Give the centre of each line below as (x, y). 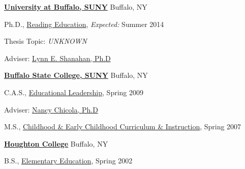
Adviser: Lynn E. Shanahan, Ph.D (57, 58)
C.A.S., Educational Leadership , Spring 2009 (74, 92)
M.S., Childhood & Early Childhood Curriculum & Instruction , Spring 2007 (123, 126)
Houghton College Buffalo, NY (56, 143)
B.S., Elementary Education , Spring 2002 (68, 161)
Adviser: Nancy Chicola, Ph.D (51, 109)
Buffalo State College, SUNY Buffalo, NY (76, 75)
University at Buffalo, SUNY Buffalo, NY (76, 7)
